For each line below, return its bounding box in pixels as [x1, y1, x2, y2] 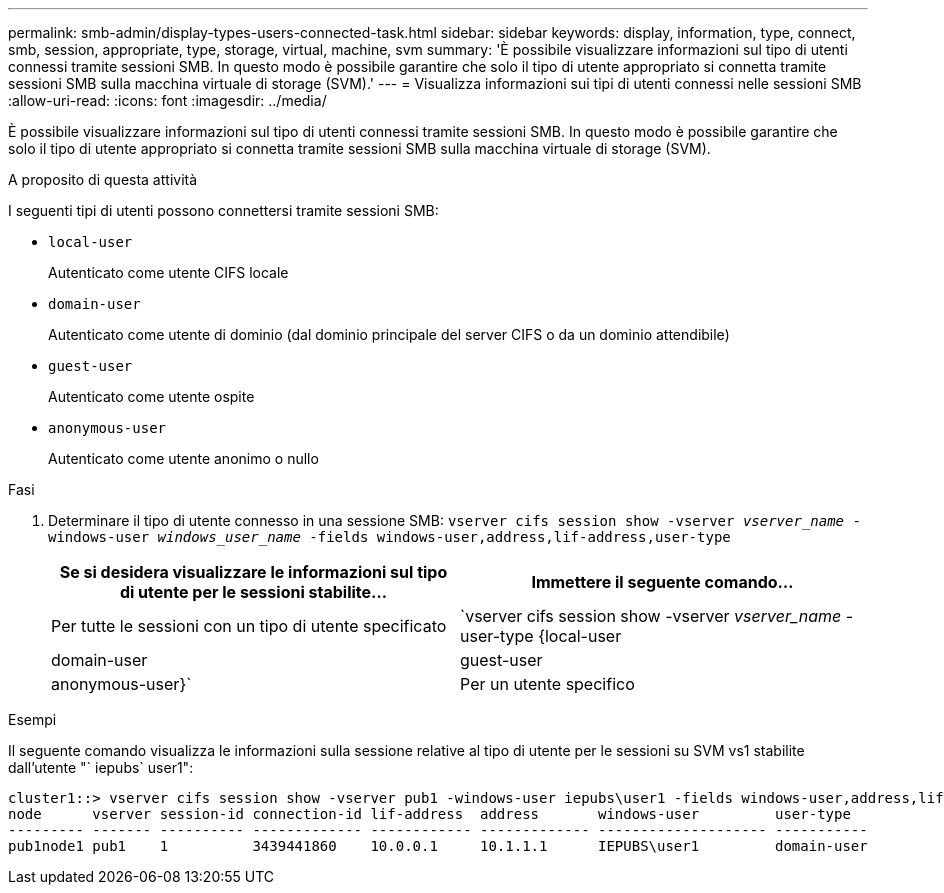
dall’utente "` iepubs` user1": [8, 759, 194, 776]
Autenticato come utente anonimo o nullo [48, 450, 319, 467]
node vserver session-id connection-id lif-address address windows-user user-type [8, 806, 851, 822]
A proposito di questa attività [8, 171, 198, 188]
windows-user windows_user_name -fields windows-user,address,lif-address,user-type [48, 529, 731, 545]
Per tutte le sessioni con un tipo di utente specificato [51, 616, 447, 636]
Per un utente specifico [460, 674, 635, 694]
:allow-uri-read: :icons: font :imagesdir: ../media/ [8, 92, 327, 109]
